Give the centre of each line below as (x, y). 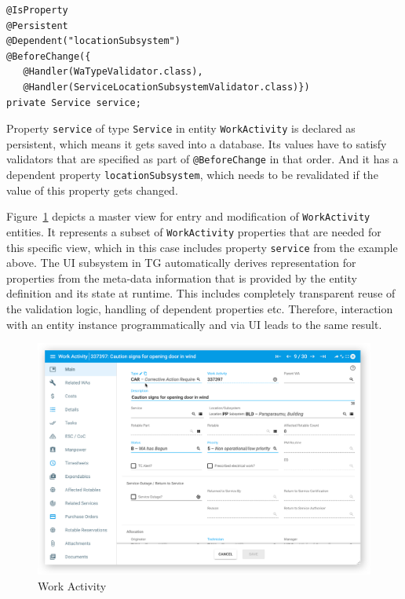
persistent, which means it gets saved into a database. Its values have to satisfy (197, 143)
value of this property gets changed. (92, 190)
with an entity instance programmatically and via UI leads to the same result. (194, 324)
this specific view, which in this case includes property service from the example (202, 247)
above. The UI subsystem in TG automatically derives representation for (181, 263)
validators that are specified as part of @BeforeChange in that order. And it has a (202, 159)
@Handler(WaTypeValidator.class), (113, 72)
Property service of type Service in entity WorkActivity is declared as (181, 128)
